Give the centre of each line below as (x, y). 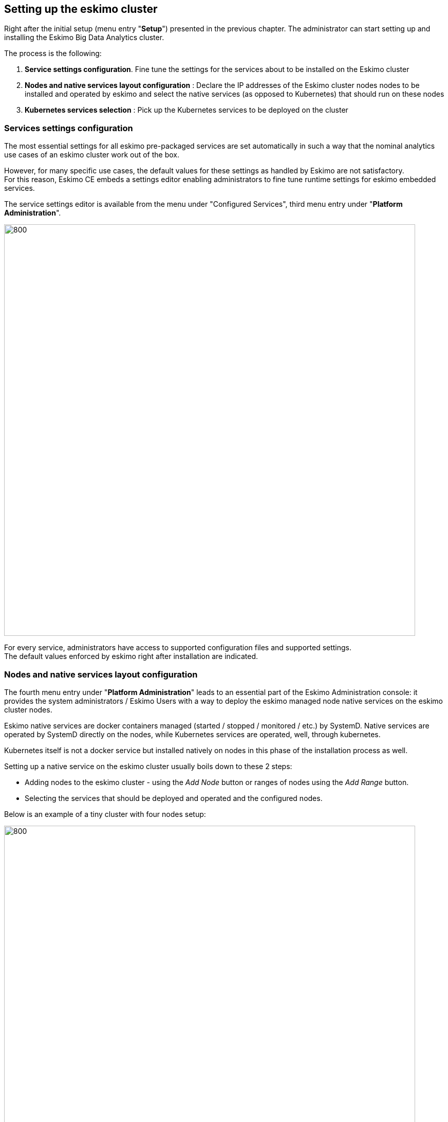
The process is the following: (53, 54)
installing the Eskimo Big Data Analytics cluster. (84, 38)
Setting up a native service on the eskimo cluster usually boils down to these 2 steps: (148, 766)
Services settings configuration (69, 128)
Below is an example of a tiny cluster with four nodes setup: (105, 814)
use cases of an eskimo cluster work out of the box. (92, 155)
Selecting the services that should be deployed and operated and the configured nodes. (174, 798)
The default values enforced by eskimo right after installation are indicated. (131, 656)
